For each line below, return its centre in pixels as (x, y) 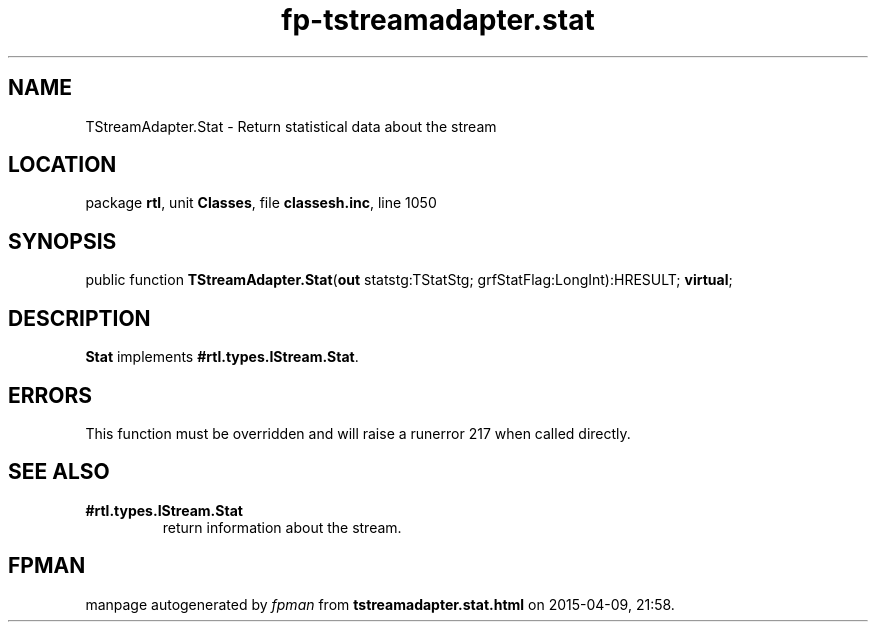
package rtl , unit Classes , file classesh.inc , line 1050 (261, 203)
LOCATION (62, 165)
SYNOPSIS (62, 241)
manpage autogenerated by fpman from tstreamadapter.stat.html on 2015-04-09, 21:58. (380, 604)
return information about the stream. (282, 527)
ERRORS (50, 395)
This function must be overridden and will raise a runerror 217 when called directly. (358, 433)
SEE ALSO (59, 472)
